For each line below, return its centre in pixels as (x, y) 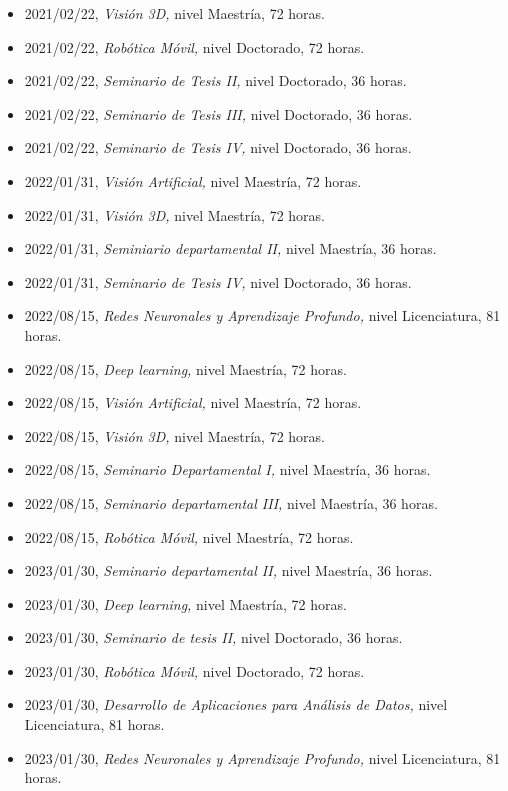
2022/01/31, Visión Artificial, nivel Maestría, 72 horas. (193, 180)
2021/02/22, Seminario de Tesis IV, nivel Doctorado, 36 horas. (218, 147)
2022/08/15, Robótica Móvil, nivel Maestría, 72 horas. (189, 536)
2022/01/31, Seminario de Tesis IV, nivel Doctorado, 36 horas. (218, 281)
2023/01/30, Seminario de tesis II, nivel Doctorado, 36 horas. (213, 637)
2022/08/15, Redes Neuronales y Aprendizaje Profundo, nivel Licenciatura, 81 (262, 315)
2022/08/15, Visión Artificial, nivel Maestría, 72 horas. (193, 402)
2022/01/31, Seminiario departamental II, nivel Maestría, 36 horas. (230, 248)
